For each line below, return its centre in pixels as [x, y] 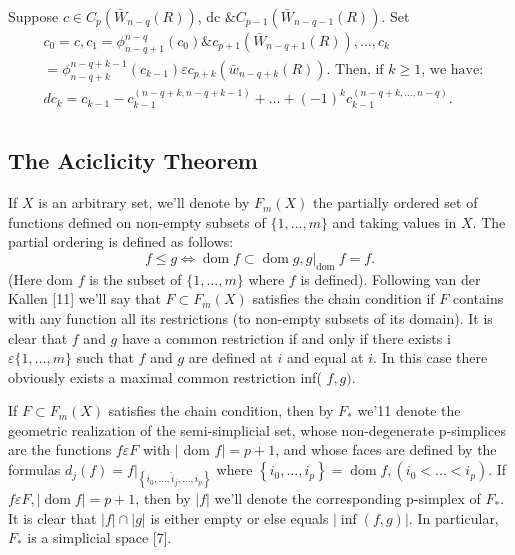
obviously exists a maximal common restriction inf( [165, 376]
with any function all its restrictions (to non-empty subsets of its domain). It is [250, 317]
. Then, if [355, 69]
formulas [34, 469]
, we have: [452, 69]
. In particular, [453, 517]
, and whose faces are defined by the [386, 449]
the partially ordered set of [395, 202]
